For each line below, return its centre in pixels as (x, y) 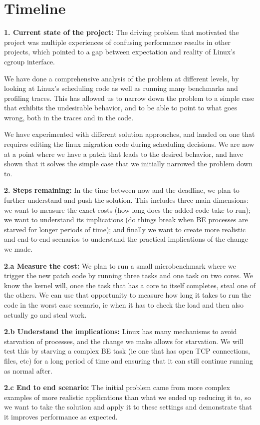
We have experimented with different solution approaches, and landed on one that (130, 134)
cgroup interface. (29, 61)
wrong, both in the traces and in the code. (69, 117)
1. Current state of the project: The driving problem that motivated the (122, 32)
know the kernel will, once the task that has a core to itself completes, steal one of (130, 285)
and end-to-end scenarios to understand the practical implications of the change (126, 239)
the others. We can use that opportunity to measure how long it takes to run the (128, 295)
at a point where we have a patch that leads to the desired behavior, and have (124, 154)
